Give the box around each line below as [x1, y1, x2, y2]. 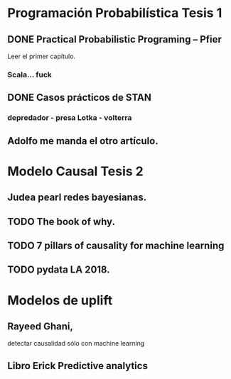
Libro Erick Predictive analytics [7, 360, 148, 372]
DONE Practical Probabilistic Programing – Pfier [7, 33, 222, 45]
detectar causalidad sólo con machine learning [7, 339, 145, 348]
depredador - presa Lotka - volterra [7, 113, 132, 123]
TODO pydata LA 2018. [7, 264, 110, 276]
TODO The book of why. [7, 215, 116, 228]
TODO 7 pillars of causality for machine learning [7, 239, 225, 251]
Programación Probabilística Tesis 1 [7, 5, 222, 21]
